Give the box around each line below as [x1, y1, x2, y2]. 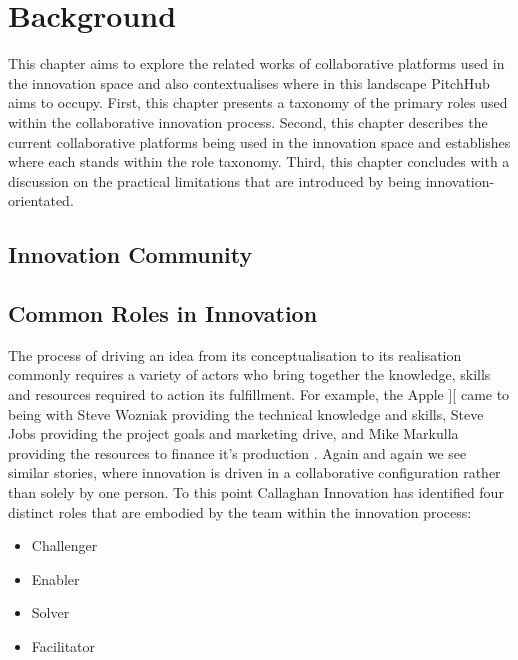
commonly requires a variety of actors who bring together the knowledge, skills [8, 364, 491, 385]
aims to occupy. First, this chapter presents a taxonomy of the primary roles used [8, 92, 508, 113]
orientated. [8, 190, 74, 211]
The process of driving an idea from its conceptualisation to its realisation [8, 344, 462, 365]
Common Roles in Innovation [8, 298, 318, 329]
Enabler [31, 568, 80, 589]
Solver [31, 602, 70, 623]
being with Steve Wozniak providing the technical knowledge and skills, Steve [8, 403, 484, 424]
